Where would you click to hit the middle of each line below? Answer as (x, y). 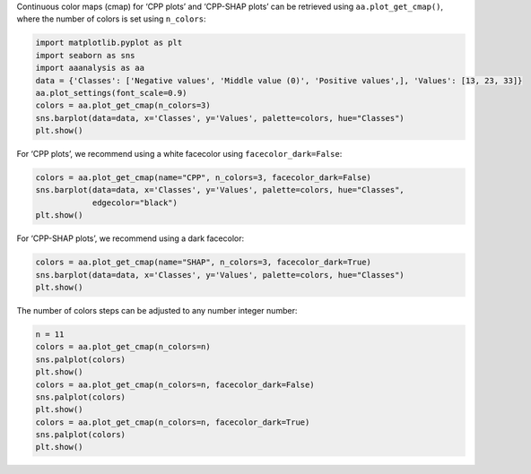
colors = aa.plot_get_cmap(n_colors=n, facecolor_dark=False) (175, 384)
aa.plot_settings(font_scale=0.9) (111, 93)
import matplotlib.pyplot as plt (109, 43)
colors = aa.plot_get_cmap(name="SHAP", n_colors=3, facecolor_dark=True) (204, 263)
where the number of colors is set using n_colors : (111, 19)
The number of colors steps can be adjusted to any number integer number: (157, 310)
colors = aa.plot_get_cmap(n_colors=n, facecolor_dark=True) (173, 422)
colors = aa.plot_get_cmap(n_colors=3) (123, 106)
